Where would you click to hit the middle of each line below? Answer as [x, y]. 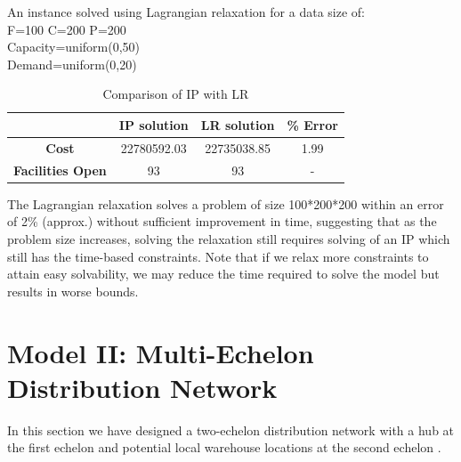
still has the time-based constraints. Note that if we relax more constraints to [218, 256]
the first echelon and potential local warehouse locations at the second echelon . [224, 447]
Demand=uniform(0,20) [72, 64]
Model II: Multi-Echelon [161, 352]
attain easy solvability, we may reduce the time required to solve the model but [223, 274]
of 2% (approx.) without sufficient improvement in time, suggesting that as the [222, 221]
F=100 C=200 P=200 [67, 29]
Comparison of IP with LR [176, 94]
